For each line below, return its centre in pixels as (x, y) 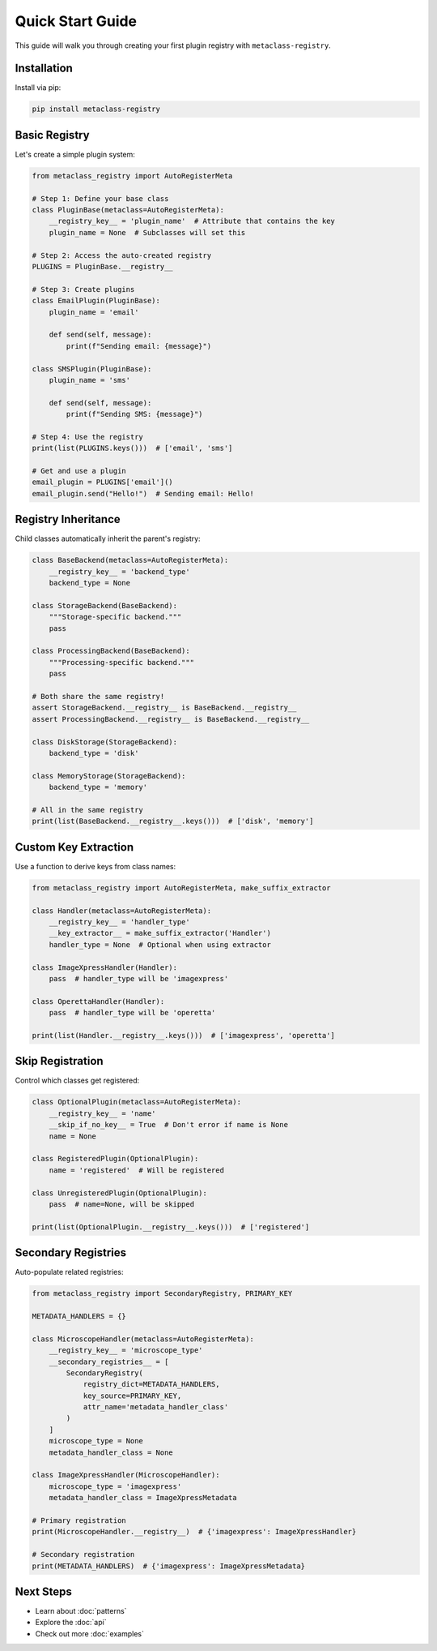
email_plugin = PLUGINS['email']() (102, 482)
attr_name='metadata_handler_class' (156, 1407)
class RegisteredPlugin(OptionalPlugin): (115, 1159)
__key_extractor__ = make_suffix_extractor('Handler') (160, 933)
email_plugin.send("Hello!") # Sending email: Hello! (143, 493)
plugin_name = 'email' (94, 312)
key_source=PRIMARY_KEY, (132, 1396)
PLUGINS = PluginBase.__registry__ (102, 267)
